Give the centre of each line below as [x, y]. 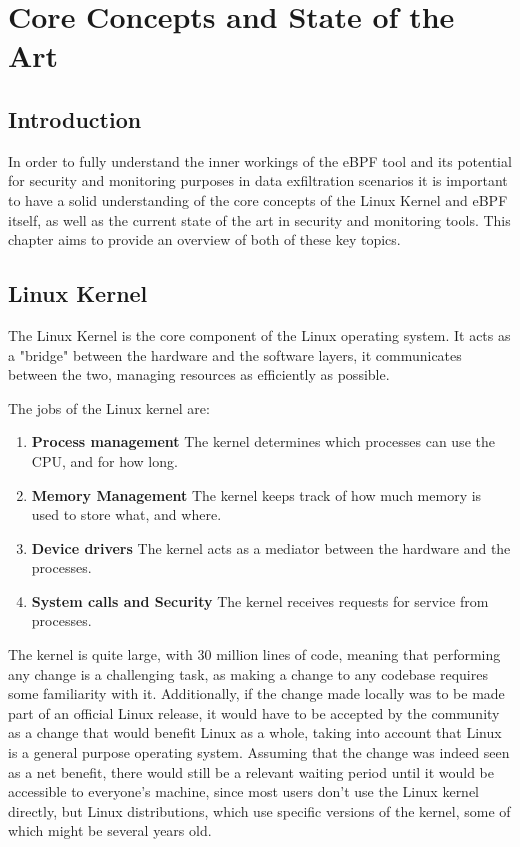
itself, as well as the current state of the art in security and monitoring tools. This [259, 219]
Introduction [75, 118]
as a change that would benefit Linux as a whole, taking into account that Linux [255, 732]
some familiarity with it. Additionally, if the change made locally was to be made [256, 693]
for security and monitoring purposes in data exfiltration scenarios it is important [258, 180]
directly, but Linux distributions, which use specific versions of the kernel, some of [259, 810]
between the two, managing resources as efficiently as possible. [199, 374]
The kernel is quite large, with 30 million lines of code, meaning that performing [254, 654]
